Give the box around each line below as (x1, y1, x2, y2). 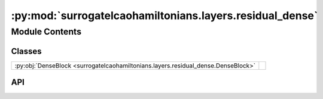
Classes (11, 46, 42, 56)
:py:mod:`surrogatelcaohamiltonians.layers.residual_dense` (11, 9, 318, 22)
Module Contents (11, 26, 82, 37)
